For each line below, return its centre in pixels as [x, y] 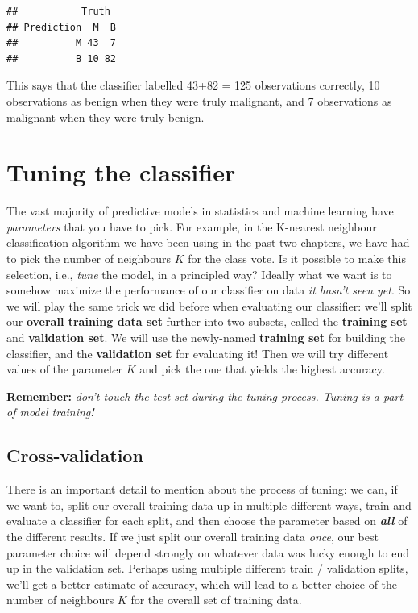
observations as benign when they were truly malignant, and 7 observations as [199, 100]
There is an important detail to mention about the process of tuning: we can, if [202, 489]
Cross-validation [75, 455]
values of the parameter [65, 369]
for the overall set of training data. [216, 600]
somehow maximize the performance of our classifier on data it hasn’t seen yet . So [209, 290]
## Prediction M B [62, 27]
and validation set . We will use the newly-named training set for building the [206, 338]
